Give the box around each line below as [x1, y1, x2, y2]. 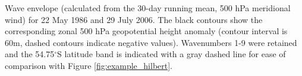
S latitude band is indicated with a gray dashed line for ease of [57, 48, 286, 60]
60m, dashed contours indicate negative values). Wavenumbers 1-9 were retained [5, 36, 297, 48]
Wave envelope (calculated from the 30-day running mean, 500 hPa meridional [5, 2, 291, 14]
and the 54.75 [5, 48, 55, 60]
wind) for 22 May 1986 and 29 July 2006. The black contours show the [5, 13, 263, 25]
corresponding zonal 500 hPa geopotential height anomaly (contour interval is [5, 25, 288, 37]
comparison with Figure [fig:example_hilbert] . [5, 59, 173, 71]
